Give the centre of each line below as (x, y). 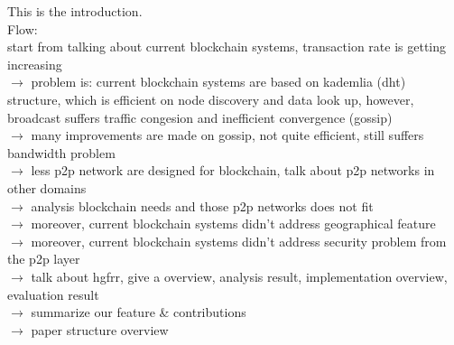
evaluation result (53, 294)
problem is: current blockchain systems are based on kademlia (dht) (218, 82)
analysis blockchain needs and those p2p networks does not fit (202, 205)
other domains (47, 187)
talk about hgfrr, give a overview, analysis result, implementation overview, (239, 276)
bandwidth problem (61, 152)
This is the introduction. (75, 11)
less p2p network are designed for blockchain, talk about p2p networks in (233, 170)
